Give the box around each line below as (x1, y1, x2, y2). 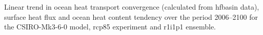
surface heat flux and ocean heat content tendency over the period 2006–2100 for (4, 11, 258, 22)
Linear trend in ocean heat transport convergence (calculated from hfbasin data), (4, 2, 259, 12)
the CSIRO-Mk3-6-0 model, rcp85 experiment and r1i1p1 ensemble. (4, 21, 216, 32)
